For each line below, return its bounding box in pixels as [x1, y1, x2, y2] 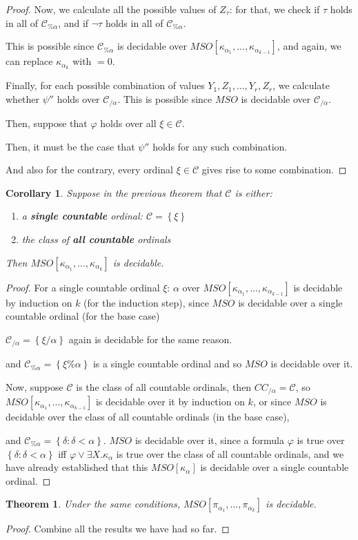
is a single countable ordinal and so [92, 356, 242, 371]
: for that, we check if [229, 2, 320, 16]
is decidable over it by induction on [95, 394, 245, 409]
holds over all [100, 116, 157, 131]
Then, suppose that [6, 116, 88, 131]
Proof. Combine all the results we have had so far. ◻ [6, 521, 230, 536]
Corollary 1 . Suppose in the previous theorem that [6, 185, 222, 200]
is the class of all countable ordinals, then [76, 379, 252, 394]
